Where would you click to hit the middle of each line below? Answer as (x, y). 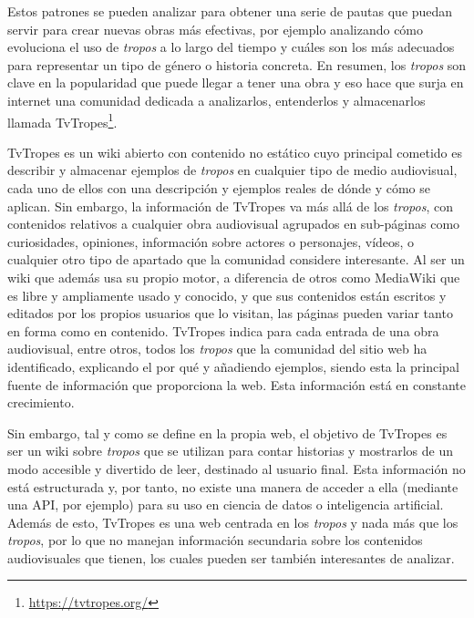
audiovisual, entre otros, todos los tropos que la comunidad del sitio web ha (217, 349)
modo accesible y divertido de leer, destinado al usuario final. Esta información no (237, 468)
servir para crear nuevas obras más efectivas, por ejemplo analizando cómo (216, 29)
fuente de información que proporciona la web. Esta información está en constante (237, 384)
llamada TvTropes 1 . (62, 120)
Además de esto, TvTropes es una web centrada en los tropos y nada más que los (233, 522)
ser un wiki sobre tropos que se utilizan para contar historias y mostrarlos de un (231, 451)
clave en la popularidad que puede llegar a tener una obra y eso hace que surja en (236, 82)
